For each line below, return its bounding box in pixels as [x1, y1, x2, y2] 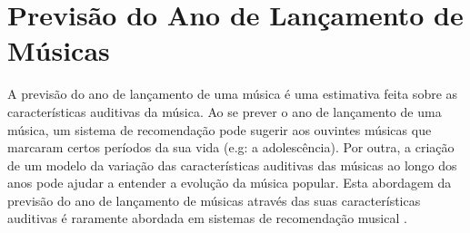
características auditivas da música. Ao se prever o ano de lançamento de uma [7, 102, 442, 121]
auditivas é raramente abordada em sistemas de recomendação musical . [7, 209, 407, 228]
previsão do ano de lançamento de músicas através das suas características [7, 190, 421, 209]
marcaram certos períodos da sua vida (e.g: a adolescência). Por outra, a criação [7, 138, 455, 157]
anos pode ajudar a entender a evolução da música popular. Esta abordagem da [7, 173, 452, 192]
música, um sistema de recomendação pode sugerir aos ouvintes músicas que [7, 120, 432, 139]
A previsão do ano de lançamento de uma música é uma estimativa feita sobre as [7, 84, 458, 103]
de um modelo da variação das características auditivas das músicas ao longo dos [7, 155, 457, 174]
